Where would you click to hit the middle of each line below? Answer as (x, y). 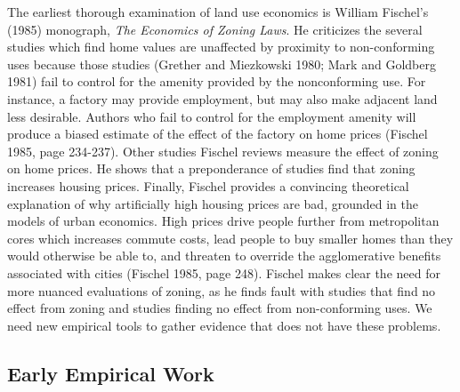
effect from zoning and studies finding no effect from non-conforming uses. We (220, 308)
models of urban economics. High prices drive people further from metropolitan (223, 221)
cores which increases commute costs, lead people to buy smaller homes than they (230, 238)
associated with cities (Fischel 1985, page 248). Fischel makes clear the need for (224, 272)
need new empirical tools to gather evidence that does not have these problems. (224, 325)
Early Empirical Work (111, 373)
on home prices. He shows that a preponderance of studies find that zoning (211, 168)
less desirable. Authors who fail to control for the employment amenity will (212, 116)
